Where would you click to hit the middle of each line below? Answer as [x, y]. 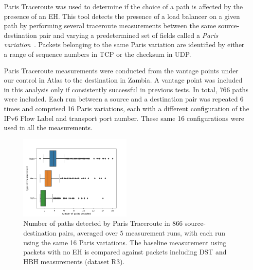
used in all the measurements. [48, 127]
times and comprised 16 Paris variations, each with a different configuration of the [126, 108]
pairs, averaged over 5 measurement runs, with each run [142, 232]
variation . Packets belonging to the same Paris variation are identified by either [124, 44]
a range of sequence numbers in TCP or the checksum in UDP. [98, 54]
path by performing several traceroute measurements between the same [110, 25]
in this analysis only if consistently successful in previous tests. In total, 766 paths [126, 89]
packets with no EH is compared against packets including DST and [125, 252]
